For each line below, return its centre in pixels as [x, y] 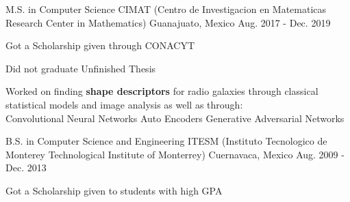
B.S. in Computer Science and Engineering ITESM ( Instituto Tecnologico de [166, 141]
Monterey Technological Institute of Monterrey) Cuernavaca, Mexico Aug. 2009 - [175, 154]
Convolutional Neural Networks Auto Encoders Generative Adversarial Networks [175, 118]
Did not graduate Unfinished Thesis [81, 68]
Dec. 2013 [26, 168]
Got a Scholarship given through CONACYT [100, 45]
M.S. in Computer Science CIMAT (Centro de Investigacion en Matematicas [166, 9]
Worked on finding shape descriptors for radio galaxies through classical [162, 91]
